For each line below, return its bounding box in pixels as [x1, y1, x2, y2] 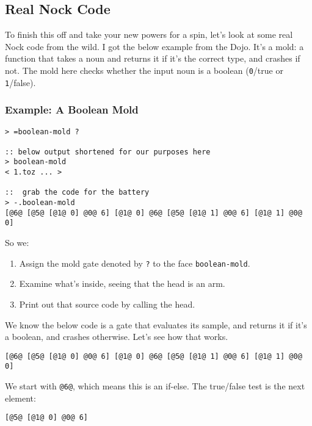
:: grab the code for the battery [5, 188, 150, 197]
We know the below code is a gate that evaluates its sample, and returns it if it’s [5, 318, 307, 331]
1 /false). [5, 76, 36, 88]
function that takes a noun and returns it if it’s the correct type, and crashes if [5, 52, 300, 65]
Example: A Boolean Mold [5, 102, 139, 117]
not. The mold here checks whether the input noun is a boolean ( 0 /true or [5, 63, 283, 76]
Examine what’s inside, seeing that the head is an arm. [19, 277, 225, 290]
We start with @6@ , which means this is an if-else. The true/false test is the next [5, 380, 305, 392]
